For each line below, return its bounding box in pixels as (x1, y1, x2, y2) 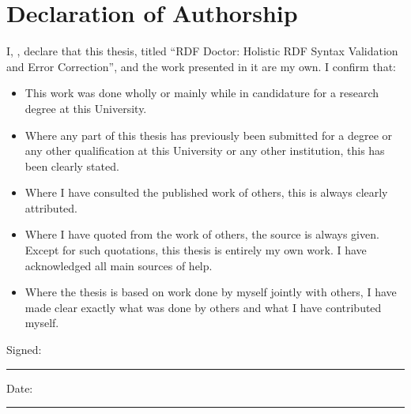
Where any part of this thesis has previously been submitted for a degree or (25, 126, 393, 143)
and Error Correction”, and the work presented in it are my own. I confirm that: (6, 58, 396, 74)
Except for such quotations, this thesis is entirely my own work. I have (25, 242, 367, 258)
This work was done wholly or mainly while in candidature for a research (25, 85, 379, 101)
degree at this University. (25, 100, 147, 116)
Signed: (6, 341, 42, 358)
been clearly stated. (25, 157, 119, 174)
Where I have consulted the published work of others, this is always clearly (25, 184, 388, 201)
